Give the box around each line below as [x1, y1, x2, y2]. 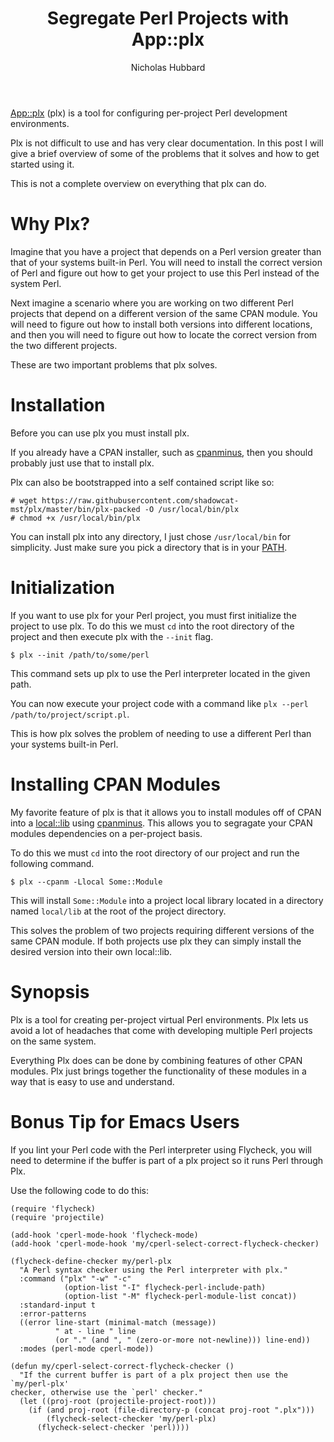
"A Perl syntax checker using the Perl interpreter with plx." [19, 1265, 288, 1275]
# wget [10, 495, 38, 506]
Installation [10, 394, 106, 417]
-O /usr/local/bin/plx [144, 504, 240, 514]
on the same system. [10, 1035, 97, 1047]
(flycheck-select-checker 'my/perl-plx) [46, 1413, 217, 1424]
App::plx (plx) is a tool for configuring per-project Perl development [10, 107, 288, 119]
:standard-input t [19, 1300, 97, 1310]
